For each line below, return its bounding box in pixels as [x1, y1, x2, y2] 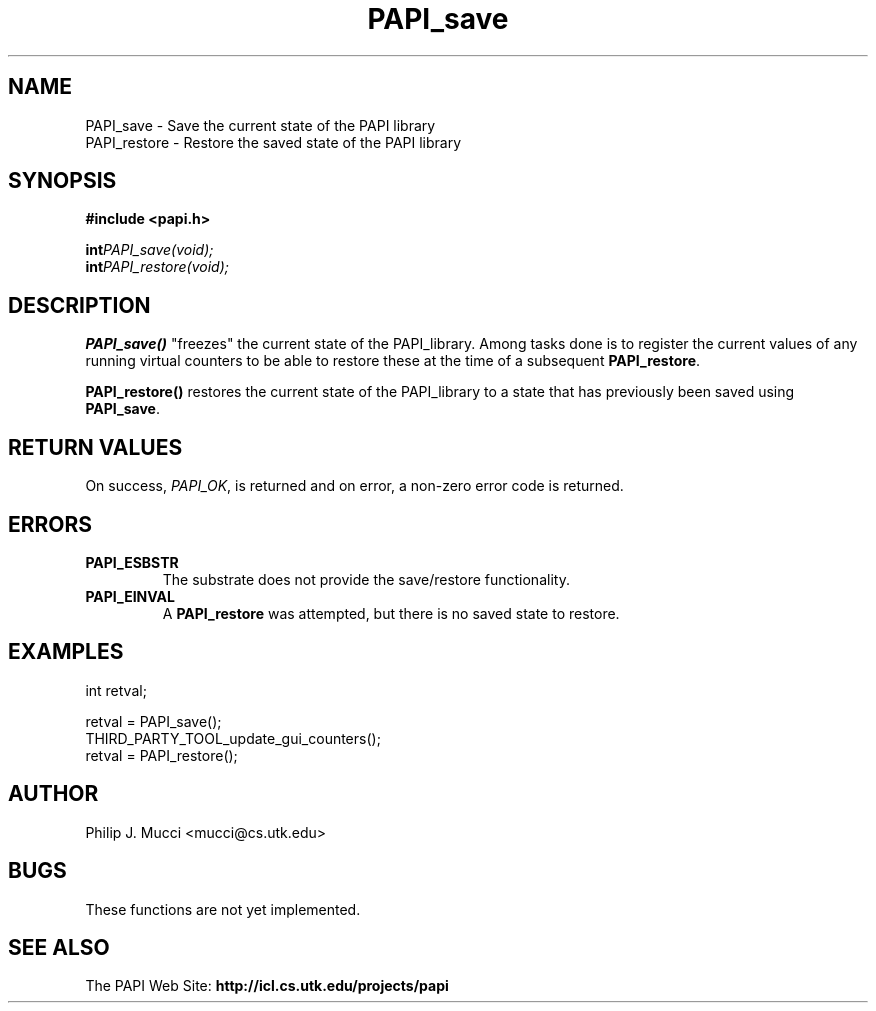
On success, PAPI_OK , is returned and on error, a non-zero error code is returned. [85, 477, 624, 495]
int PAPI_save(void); [85, 241, 214, 259]
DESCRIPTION [8, 292, 151, 318]
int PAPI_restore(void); [85, 258, 229, 276]
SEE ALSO [8, 934, 110, 960]
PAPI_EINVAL [85, 587, 175, 605]
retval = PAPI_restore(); [85, 746, 238, 764]
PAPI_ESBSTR [85, 553, 179, 571]
